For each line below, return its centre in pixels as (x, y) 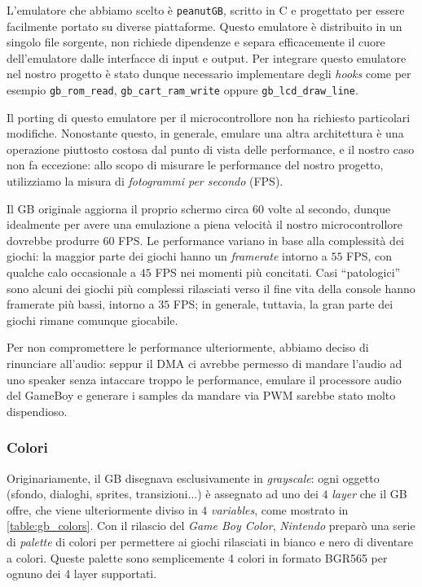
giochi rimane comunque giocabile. (92, 320)
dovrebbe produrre (53, 240)
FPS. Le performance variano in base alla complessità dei (262, 240)
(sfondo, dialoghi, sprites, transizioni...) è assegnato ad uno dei (163, 494)
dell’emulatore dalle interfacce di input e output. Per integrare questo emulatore (207, 57)
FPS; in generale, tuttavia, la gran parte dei (283, 304)
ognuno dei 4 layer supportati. (82, 574)
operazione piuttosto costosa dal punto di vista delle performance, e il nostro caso (211, 149)
